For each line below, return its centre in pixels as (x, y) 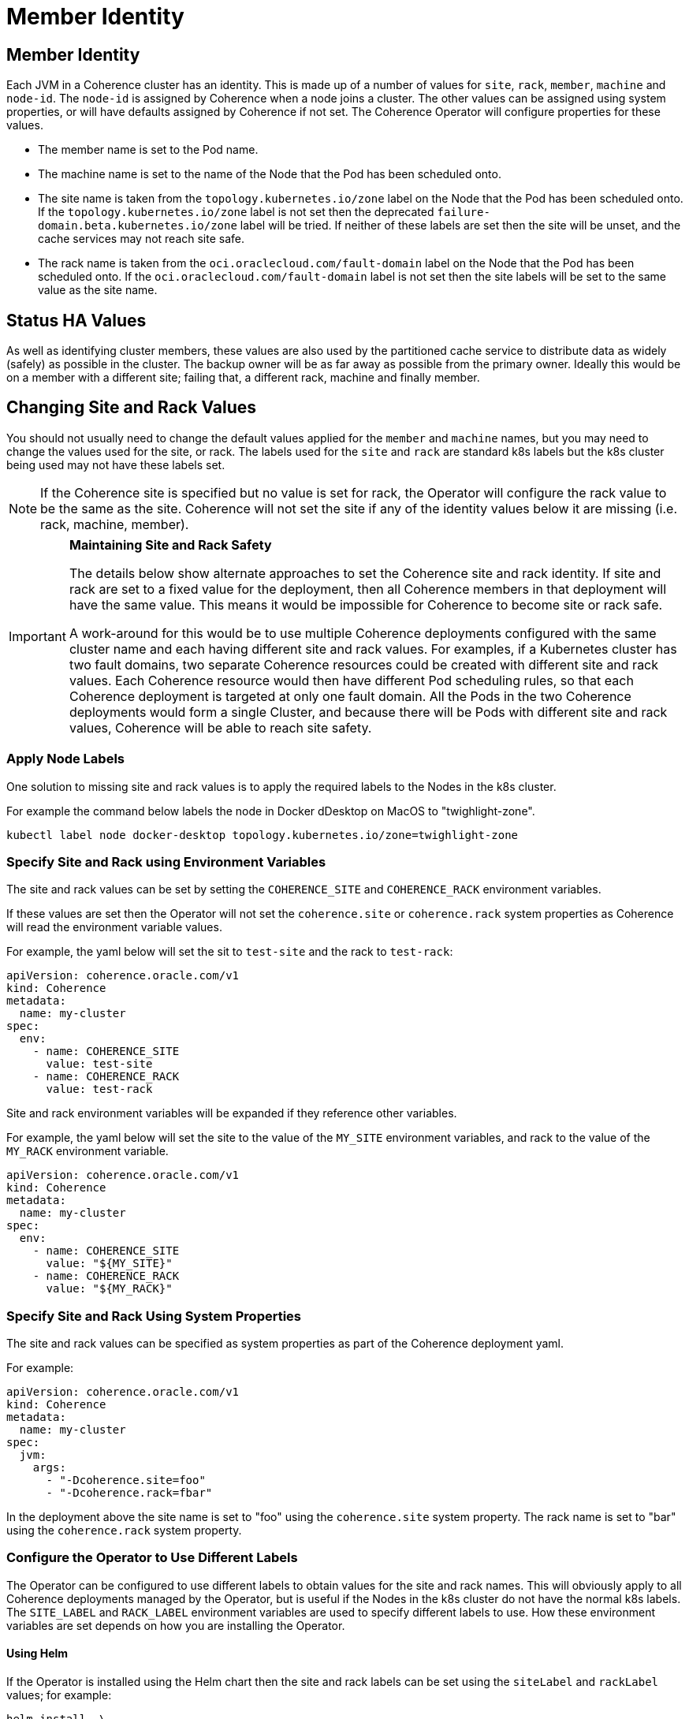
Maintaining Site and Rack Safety (170, 544)
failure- (464, 213)
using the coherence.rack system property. (124, 1531)
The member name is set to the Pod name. (148, 150)
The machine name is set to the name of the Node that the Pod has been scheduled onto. (270, 174)
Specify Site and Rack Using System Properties (154, 1316)
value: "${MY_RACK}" (109, 1289)
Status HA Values (76, 320)
